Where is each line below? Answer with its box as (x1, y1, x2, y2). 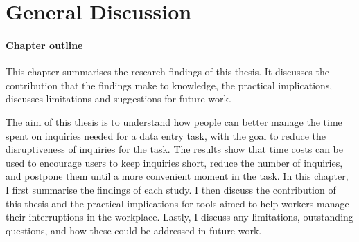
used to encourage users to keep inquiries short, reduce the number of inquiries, (6, 155, 343, 169)
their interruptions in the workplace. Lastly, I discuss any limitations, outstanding (6, 210, 353, 224)
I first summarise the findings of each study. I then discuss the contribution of (6, 182, 336, 196)
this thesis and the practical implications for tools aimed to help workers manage (6, 196, 349, 210)
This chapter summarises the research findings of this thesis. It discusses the (6, 64, 329, 79)
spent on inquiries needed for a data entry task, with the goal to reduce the (6, 128, 326, 142)
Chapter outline (6, 37, 83, 52)
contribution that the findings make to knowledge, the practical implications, (6, 77, 333, 92)
